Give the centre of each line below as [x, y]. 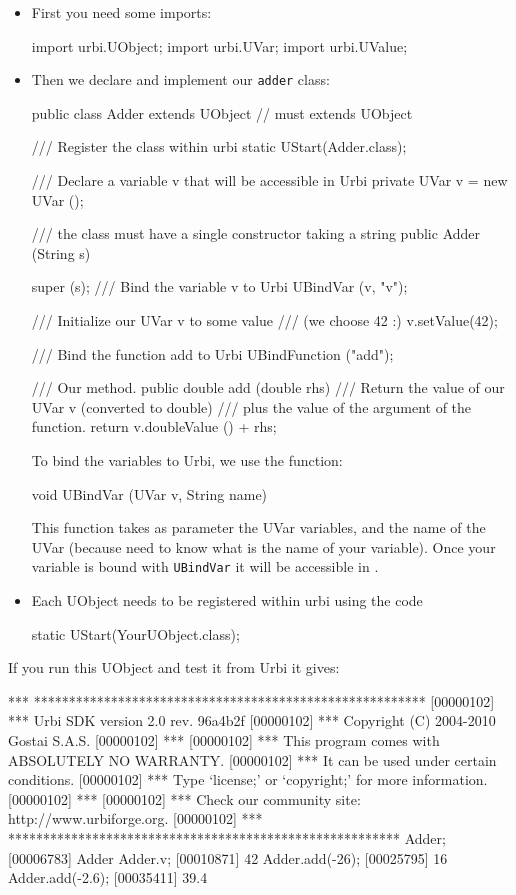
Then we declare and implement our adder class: [180, 79]
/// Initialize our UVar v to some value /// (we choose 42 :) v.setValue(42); [264, 320]
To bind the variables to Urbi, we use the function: [187, 459]
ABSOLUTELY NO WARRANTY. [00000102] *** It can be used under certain [252, 759]
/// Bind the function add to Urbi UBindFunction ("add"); [212, 353]
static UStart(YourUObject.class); [135, 633]
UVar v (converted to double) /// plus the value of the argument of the [251, 406]
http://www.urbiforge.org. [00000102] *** [135, 818]
